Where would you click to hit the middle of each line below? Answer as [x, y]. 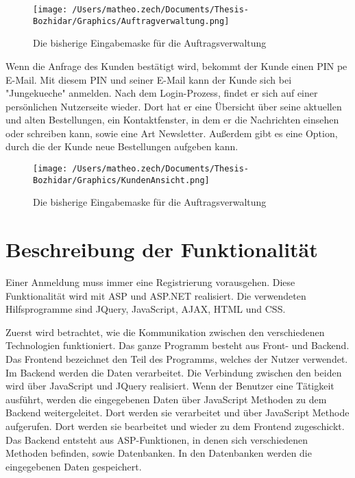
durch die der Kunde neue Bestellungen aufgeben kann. [122, 146]
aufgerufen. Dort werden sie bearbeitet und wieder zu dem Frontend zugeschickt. [175, 426]
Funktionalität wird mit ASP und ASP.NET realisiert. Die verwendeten [156, 295]
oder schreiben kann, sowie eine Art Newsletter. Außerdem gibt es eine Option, [172, 133]
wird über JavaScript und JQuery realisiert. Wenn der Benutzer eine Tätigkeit [170, 386]
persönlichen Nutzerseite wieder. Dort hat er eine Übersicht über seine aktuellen [174, 106]
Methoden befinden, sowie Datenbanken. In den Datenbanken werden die [159, 453]
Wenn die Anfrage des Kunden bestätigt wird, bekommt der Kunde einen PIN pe [176, 65]
